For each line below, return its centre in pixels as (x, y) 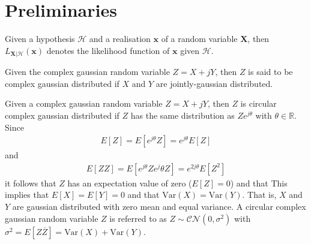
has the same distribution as (183, 115)
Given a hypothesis (40, 39)
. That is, (259, 195)
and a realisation (120, 39)
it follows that (31, 183)
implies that (27, 195)
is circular (258, 103)
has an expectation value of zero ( (130, 183)
